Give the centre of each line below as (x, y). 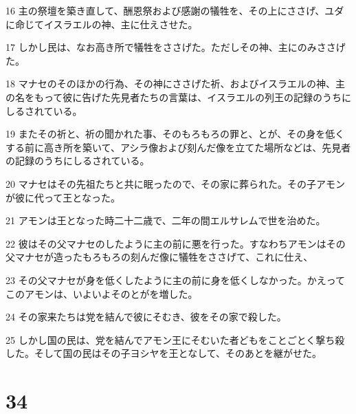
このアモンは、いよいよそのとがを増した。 (102, 293)
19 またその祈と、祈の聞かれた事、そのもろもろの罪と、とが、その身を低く (175, 134)
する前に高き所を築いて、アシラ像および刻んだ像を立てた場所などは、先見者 (178, 147)
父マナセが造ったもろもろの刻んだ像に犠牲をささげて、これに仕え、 (159, 257)
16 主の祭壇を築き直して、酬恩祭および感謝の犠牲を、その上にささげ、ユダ (175, 10)
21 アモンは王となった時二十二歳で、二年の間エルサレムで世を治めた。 (166, 220)
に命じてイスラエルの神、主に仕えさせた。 (102, 24)
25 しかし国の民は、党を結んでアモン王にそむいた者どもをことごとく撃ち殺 (175, 339)
